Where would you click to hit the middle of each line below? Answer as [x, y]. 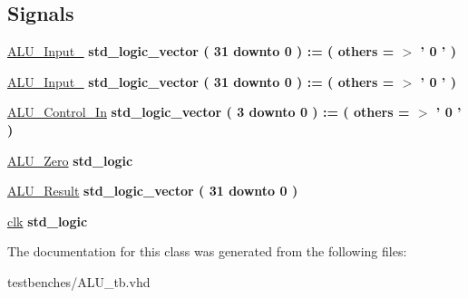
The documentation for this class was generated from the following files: [207, 251]
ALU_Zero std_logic [70, 160]
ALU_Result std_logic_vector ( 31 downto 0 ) [153, 191]
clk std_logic [48, 221]
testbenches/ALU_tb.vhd [79, 281]
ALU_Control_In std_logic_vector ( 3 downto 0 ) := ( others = [209, 112]
